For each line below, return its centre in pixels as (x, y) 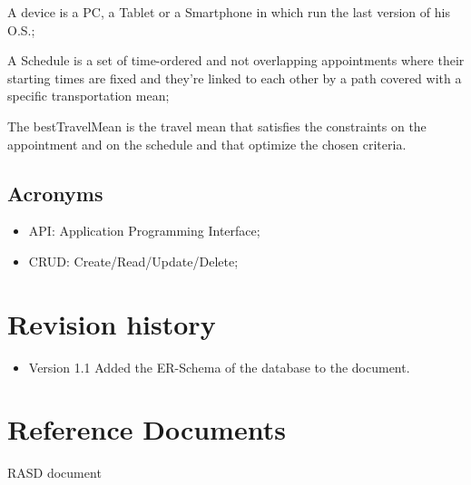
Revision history (112, 323)
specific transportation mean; (88, 96)
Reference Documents (147, 429)
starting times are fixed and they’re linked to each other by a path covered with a (235, 78)
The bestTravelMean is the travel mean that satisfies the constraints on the (217, 126)
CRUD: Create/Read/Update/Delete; (133, 261)
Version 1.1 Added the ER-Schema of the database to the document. (219, 367)
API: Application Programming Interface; (144, 231)
